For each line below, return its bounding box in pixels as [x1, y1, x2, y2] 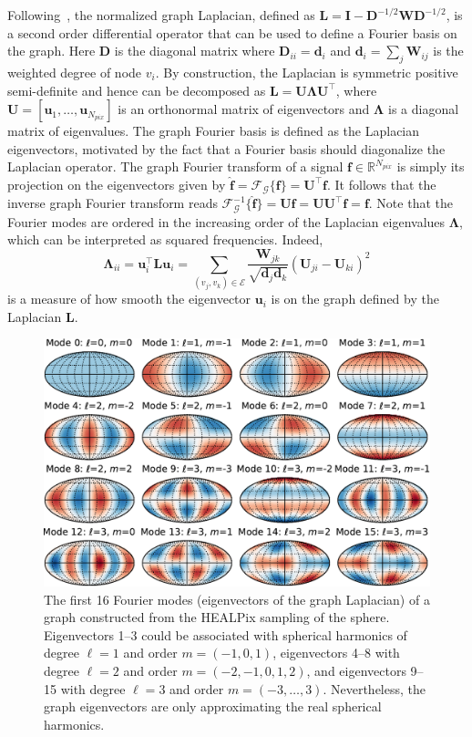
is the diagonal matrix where [114, 41, 275, 60]
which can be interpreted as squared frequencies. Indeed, [7, 230, 323, 249]
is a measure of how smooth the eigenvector [7, 289, 251, 308]
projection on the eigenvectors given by [7, 174, 226, 193]
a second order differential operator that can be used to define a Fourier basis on [7, 23, 457, 42]
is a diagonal [387, 99, 459, 119]
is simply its [396, 157, 465, 176]
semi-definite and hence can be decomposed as [7, 80, 266, 99]
